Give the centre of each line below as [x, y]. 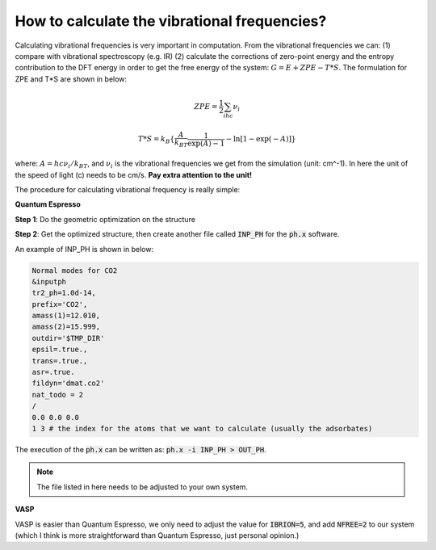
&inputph [49, 281]
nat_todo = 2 [58, 395]
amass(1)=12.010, [66, 316]
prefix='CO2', [60, 304]
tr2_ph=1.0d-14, [64, 293]
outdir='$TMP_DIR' [68, 338]
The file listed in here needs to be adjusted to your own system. [143, 487]
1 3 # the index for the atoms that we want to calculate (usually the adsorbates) [202, 428]
